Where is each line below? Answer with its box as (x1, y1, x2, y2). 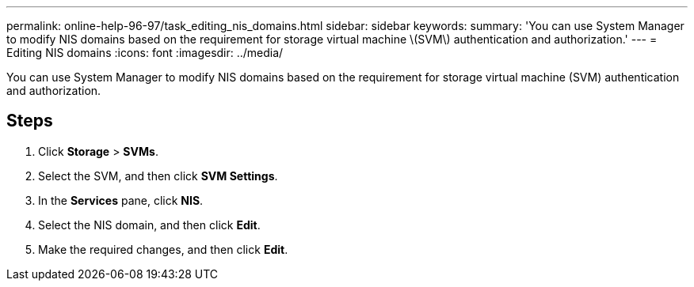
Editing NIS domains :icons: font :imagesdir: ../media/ (6, 46, 284, 59)
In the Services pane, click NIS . (38, 193, 204, 207)
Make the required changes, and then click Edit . (38, 242, 288, 256)
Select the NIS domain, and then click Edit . (38, 217, 261, 232)
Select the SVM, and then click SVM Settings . (38, 168, 278, 183)
